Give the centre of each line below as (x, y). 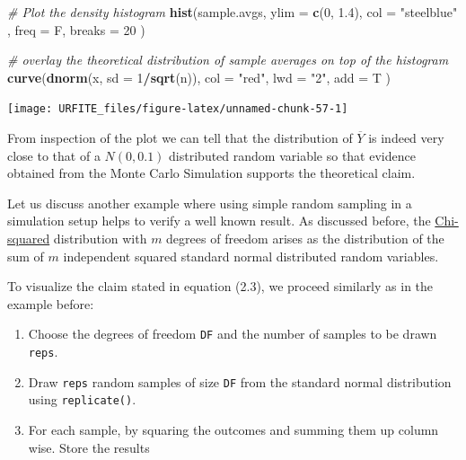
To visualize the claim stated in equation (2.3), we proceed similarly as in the (220, 286)
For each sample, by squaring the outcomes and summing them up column (233, 429)
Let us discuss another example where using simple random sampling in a (210, 203)
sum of (26, 256)
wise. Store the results (89, 447)
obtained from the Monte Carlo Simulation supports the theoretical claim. (211, 173)
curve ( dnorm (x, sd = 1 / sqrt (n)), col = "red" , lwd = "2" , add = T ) (199, 77)
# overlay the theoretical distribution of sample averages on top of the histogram (228, 60)
